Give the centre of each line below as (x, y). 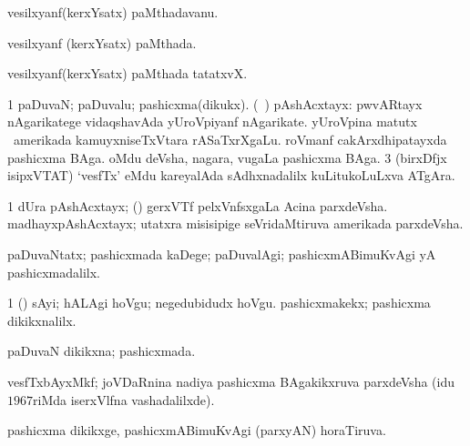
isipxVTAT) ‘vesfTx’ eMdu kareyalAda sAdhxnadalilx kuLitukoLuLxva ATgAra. (231, 175)
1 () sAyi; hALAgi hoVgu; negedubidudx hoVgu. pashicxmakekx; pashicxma (219, 303)
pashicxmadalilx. (54, 272)
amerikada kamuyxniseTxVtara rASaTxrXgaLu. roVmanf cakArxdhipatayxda (230, 139)
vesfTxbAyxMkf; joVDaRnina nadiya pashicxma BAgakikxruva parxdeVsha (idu (231, 381)
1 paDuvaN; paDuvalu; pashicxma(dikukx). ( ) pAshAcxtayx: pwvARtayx (215, 103)
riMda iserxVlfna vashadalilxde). (124, 399)
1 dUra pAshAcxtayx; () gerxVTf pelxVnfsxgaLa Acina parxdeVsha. (198, 205)
